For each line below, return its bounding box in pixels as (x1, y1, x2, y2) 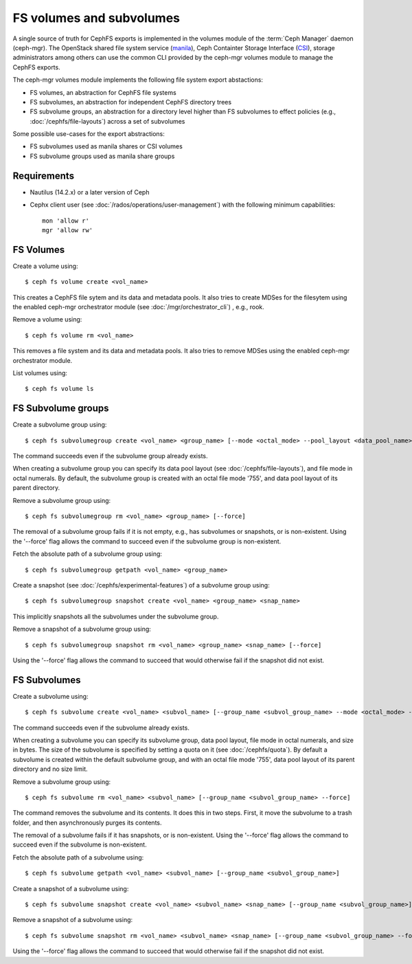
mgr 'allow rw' (42, 226, 93, 234)
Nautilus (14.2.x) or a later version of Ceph (30, 188, 150, 196)
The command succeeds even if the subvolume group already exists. (12, 452, 209, 460)
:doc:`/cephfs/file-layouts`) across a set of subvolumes (30, 117, 185, 125)
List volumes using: (12, 368, 68, 377)
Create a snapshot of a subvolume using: (12, 884, 129, 893)
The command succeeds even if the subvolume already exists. (12, 724, 190, 732)
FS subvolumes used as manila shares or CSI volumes (30, 142, 183, 150)
